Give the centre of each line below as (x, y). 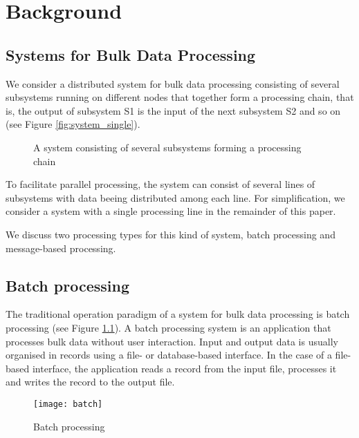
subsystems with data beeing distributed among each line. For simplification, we (175, 197)
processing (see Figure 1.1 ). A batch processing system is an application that (168, 327)
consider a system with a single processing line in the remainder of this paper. (171, 211)
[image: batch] (68, 404)
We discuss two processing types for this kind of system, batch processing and (171, 234)
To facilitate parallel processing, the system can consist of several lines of (160, 184)
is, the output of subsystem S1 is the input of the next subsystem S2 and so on (173, 110)
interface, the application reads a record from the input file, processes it (184, 368)
